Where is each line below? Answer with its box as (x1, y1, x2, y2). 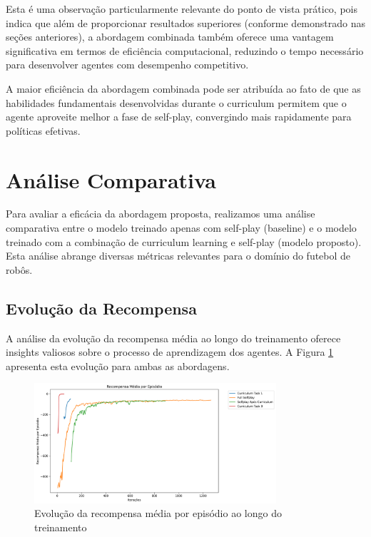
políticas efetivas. (6, 123, 81, 138)
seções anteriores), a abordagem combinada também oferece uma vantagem (6, 29, 334, 44)
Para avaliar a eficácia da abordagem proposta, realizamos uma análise (6, 206, 315, 221)
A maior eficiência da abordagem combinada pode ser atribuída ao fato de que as (6, 81, 361, 96)
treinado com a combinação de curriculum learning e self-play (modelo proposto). (6, 234, 362, 249)
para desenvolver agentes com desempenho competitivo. (6, 57, 249, 72)
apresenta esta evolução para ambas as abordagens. (6, 358, 230, 373)
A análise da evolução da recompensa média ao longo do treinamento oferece (6, 330, 341, 345)
